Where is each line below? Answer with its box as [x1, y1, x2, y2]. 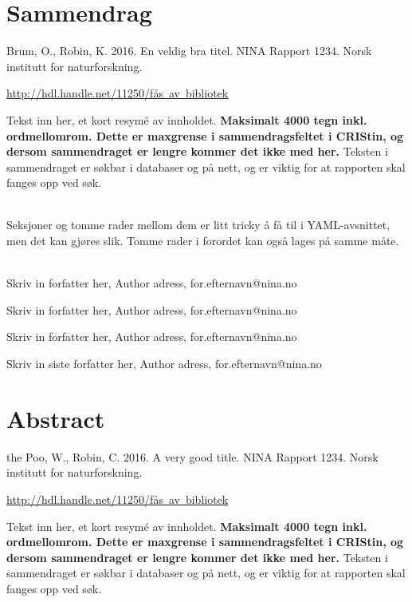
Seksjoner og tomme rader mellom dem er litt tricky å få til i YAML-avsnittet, [6, 216, 390, 233]
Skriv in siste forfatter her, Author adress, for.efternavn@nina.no [6, 355, 322, 372]
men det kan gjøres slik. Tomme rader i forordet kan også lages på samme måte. [6, 232, 399, 249]
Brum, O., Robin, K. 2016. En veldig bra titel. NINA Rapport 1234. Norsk [6, 42, 372, 59]
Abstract [6, 402, 105, 434]
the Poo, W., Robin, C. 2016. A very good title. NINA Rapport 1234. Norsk [6, 448, 379, 465]
